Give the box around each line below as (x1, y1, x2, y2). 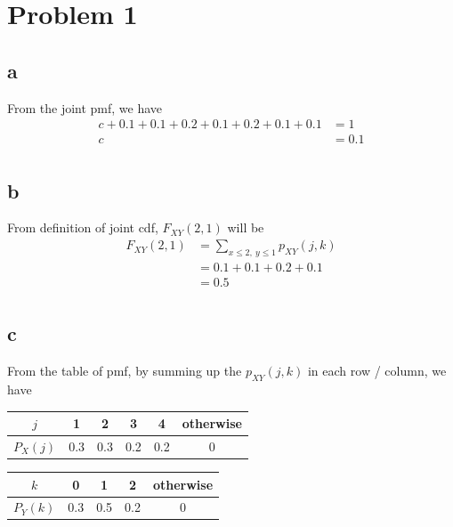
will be (227, 218, 264, 237)
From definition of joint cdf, (7, 218, 158, 237)
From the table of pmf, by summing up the (7, 361, 242, 380)
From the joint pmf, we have (7, 98, 163, 117)
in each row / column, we (307, 361, 447, 380)
